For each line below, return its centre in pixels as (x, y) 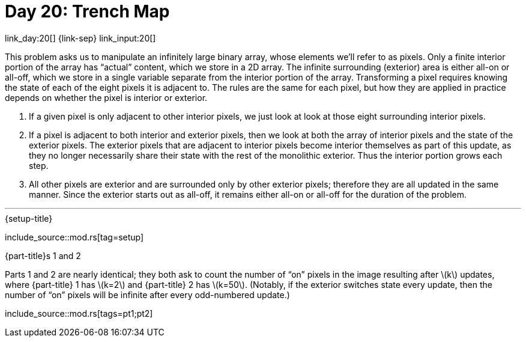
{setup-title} (29, 218)
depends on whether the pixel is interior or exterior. (106, 97)
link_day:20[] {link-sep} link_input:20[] (80, 38)
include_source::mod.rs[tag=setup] (74, 237)
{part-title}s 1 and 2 (43, 255)
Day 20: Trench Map (87, 11)
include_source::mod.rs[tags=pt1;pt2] (79, 313)
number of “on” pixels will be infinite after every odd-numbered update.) (147, 295)
